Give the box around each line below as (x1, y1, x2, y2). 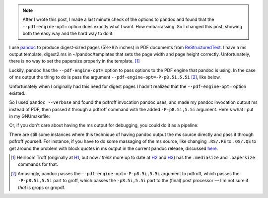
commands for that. (18, 161, 58, 167)
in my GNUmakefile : (9, 113, 50, 119)
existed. (9, 90, 26, 96)
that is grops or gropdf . (18, 184, 66, 191)
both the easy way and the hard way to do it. (22, 30, 114, 37)
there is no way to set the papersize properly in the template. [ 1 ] (9, 58, 140, 64)
